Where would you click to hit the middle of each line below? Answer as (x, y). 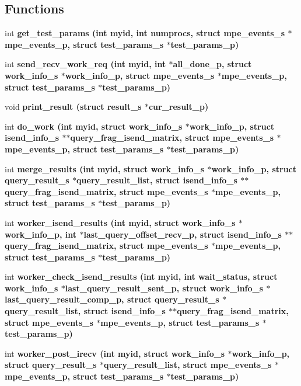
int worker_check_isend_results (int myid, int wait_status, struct (141, 277)
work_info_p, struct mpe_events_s (140, 75)
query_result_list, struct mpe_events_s (188, 365)
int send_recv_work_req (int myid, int (85, 64)
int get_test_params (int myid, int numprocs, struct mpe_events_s (145, 33)
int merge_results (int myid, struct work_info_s (105, 168)
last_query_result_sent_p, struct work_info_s (164, 288)
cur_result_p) (178, 107)
